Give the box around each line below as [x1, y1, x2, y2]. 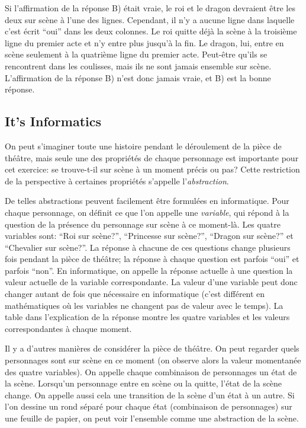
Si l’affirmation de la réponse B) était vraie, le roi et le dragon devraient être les [5, 2, 295, 14]
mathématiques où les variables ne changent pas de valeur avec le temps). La [5, 299, 284, 311]
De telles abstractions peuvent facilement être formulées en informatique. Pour [5, 194, 289, 207]
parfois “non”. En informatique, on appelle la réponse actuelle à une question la [5, 264, 293, 276]
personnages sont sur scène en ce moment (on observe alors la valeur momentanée [5, 354, 301, 366]
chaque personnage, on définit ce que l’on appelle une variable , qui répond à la [5, 206, 289, 218]
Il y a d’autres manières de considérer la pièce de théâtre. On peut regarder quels [5, 342, 299, 354]
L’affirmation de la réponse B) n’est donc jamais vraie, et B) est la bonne [5, 71, 271, 84]
